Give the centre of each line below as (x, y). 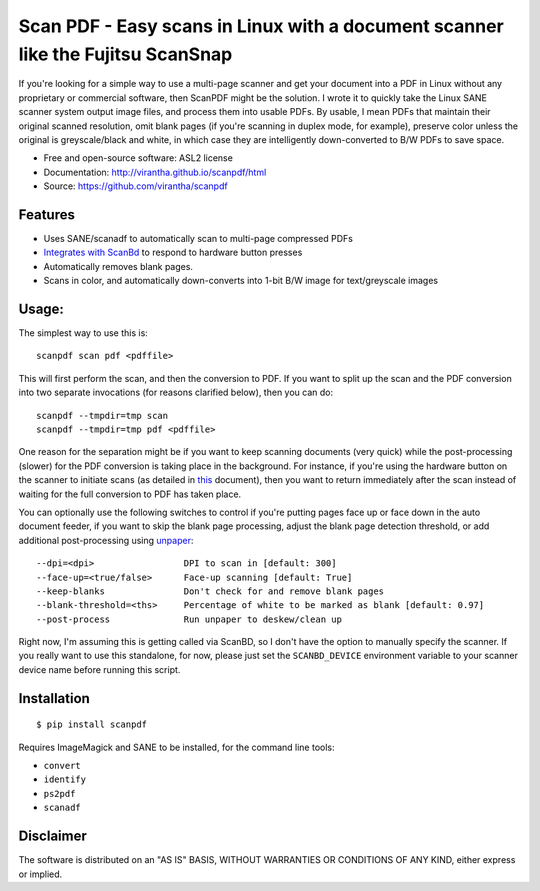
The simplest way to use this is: (83, 333)
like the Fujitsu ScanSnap (125, 54)
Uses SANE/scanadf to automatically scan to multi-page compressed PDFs (198, 238)
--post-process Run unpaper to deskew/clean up (189, 619)
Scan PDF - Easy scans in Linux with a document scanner (261, 26)
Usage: (41, 308)
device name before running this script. (99, 669)
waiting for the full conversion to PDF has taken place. (130, 494)
